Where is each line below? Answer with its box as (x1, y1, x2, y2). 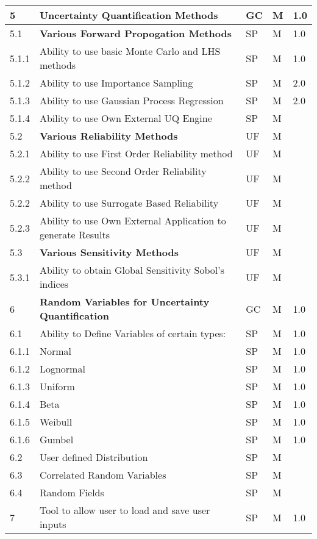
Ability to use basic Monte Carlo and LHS (39, 44, 221, 58)
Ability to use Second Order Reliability (39, 164, 207, 178)
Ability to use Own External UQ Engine (39, 111, 212, 125)
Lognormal (39, 362, 85, 376)
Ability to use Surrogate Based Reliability (39, 196, 219, 210)
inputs (39, 517, 66, 531)
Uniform (39, 379, 75, 393)
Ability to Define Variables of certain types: (39, 326, 226, 340)
